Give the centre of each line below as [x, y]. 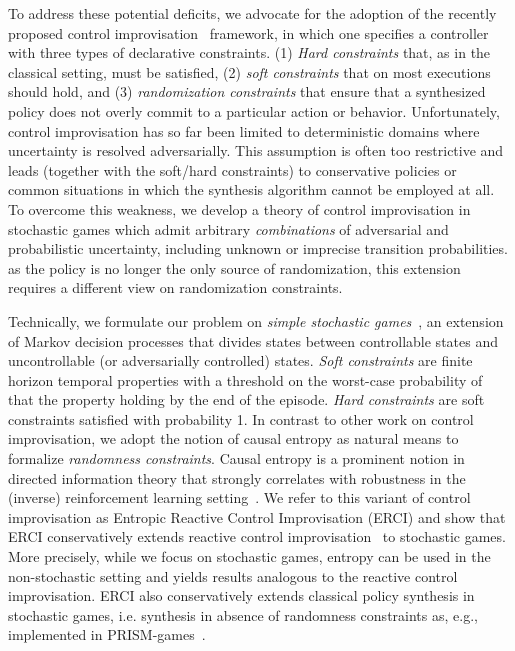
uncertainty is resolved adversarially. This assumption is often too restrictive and [256, 150]
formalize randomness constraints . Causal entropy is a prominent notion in [236, 458]
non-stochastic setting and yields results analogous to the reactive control [233, 575]
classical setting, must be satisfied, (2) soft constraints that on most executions [249, 71]
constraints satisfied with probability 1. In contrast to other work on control [241, 418]
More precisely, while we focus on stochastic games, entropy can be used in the [249, 556]
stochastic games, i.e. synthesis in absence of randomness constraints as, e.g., [243, 614]
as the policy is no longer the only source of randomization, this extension [234, 267]
